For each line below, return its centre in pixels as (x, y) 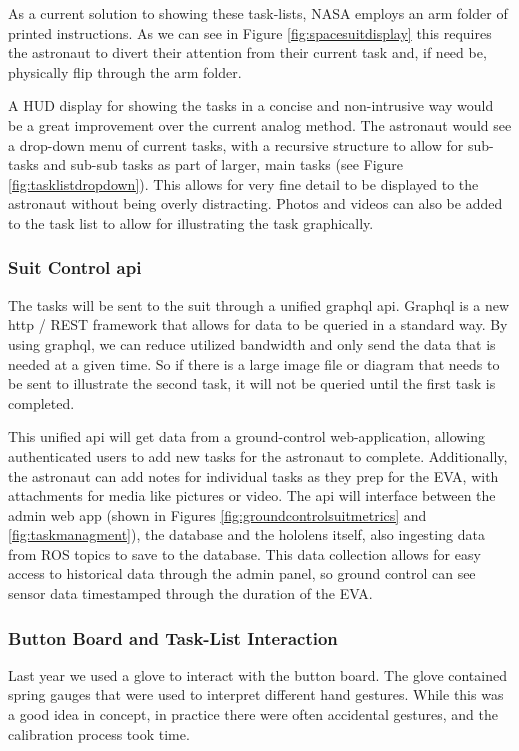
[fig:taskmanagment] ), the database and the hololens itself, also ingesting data (246, 534)
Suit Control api (75, 267)
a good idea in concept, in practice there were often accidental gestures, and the (253, 714)
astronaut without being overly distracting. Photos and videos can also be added (255, 203)
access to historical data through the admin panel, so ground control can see (242, 573)
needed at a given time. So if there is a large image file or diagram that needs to (254, 363)
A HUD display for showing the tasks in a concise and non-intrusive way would (251, 105)
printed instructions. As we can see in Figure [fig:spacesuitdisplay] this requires (250, 32)
